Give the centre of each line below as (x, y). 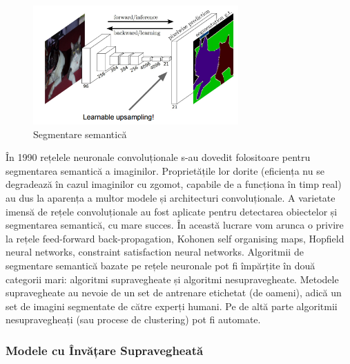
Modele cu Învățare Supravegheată (105, 350)
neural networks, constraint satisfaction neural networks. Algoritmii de (155, 252)
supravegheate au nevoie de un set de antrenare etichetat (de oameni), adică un (174, 293)
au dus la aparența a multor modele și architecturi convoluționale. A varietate (171, 198)
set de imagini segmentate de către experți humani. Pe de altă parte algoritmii (172, 306)
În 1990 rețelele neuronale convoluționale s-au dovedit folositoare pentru (158, 157)
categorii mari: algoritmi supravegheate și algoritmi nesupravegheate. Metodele (172, 279)
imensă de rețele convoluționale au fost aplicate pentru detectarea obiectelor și (172, 211)
